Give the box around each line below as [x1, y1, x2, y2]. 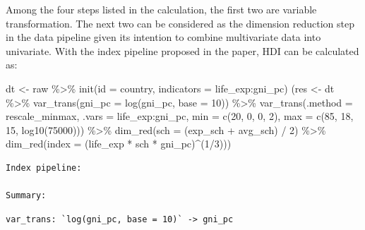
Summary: [6, 190, 47, 201]
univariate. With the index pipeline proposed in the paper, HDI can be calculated [6, 43, 359, 58]
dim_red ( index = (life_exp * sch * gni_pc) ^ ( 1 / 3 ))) [6, 136, 232, 151]
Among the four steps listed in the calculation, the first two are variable [6, 2, 317, 16]
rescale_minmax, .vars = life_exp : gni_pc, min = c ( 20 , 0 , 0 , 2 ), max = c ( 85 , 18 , [6, 109, 354, 123]
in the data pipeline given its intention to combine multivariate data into [6, 30, 321, 44]
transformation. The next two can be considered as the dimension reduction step [6, 16, 355, 30]
